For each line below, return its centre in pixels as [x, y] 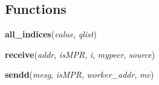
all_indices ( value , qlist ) [51, 34]
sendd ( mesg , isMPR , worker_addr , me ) [79, 74]
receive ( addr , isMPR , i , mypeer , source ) [80, 54]
